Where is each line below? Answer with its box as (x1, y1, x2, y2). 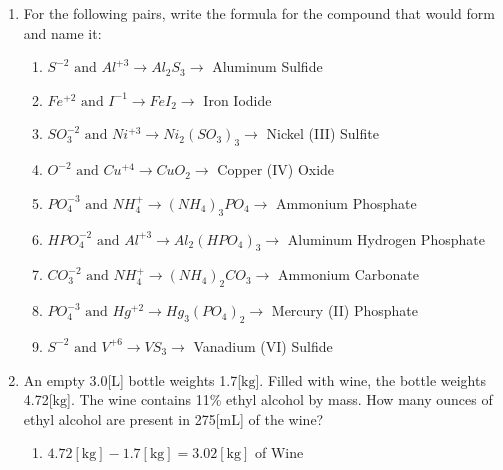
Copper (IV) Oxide (217, 159, 335, 180)
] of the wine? (239, 408, 324, 429)
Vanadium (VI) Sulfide (193, 335, 333, 356)
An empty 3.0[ (23, 369, 112, 390)
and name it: (23, 22, 102, 43)
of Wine (254, 442, 304, 463)
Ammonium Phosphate (276, 192, 417, 213)
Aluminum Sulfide (212, 56, 323, 77)
